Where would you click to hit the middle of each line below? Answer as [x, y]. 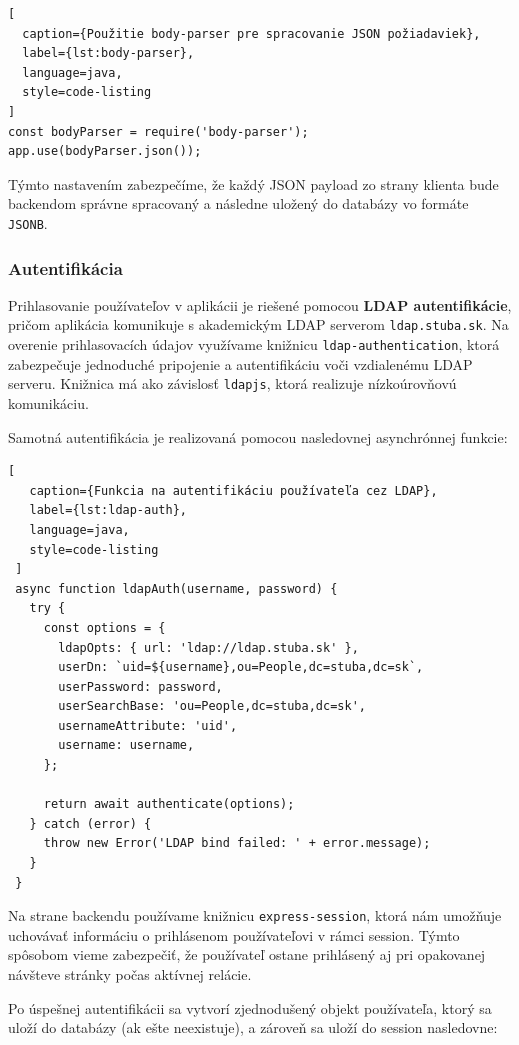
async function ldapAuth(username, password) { [176, 588]
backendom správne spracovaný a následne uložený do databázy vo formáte [238, 203]
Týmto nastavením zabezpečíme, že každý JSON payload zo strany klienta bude [253, 183]
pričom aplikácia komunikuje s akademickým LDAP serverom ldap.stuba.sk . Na [258, 324]
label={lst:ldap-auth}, [108, 510]
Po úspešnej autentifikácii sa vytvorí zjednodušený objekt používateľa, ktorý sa [250, 1007]
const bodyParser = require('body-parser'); [158, 131]
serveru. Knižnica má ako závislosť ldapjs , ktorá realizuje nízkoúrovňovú [232, 383]
